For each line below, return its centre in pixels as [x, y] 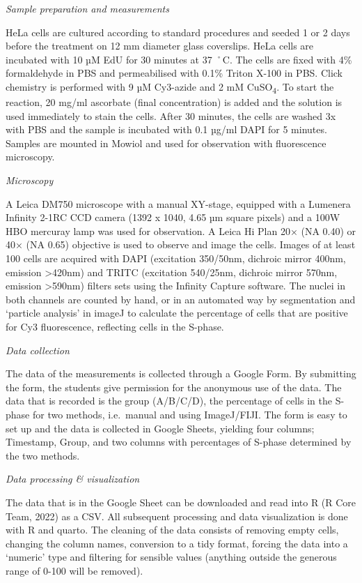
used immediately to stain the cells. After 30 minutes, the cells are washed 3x [171, 115]
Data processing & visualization [73, 479]
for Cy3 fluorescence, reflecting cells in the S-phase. [115, 326]
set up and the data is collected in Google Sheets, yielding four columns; [160, 428]
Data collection [38, 350]
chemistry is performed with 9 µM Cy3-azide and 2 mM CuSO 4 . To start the [170, 87]
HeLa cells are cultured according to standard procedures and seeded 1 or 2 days [178, 32]
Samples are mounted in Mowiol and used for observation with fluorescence [166, 143]
